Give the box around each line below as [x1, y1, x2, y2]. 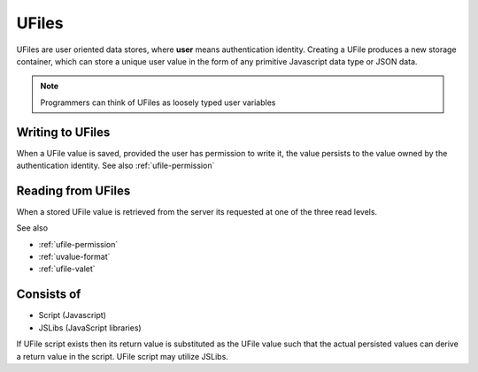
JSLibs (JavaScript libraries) [38, 323, 142, 333]
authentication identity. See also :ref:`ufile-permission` [16, 160, 215, 171]
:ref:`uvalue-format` [38, 252, 111, 262]
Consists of [16, 287, 81, 302]
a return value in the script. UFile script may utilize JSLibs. [16, 351, 229, 361]
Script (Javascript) [38, 310, 106, 321]
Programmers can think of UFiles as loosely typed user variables [40, 97, 276, 108]
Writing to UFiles [16, 125, 111, 140]
